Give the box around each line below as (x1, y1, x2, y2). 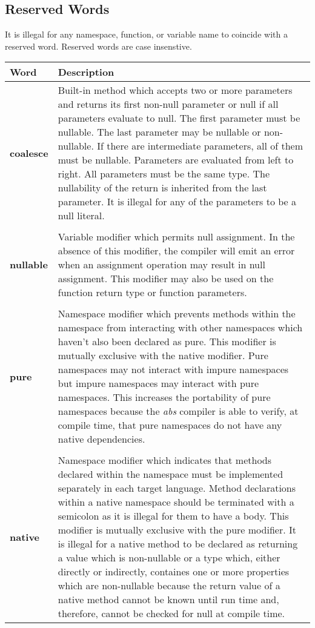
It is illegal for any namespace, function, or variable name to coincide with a (5, 28, 288, 41)
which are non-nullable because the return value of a (58, 578, 280, 593)
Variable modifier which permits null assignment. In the (58, 230, 295, 244)
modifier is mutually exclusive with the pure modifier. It (58, 523, 296, 537)
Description (58, 65, 114, 79)
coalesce (10, 145, 48, 160)
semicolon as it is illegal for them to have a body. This (58, 509, 289, 523)
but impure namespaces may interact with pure (58, 376, 259, 391)
